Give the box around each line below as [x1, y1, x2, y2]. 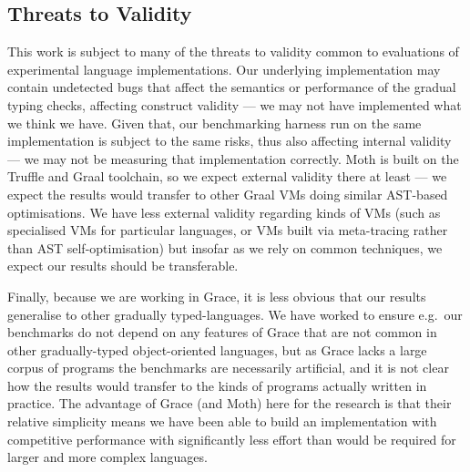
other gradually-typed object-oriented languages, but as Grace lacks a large [7, 340, 427, 359]
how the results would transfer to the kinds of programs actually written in [7, 375, 427, 395]
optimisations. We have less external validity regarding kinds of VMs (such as [7, 202, 441, 221]
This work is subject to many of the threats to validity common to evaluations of [7, 42, 459, 61]
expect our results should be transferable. [7, 256, 239, 275]
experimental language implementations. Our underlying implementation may [7, 59, 441, 78]
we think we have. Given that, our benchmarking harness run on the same [7, 113, 422, 132]
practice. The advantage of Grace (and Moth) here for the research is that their [7, 394, 452, 413]
